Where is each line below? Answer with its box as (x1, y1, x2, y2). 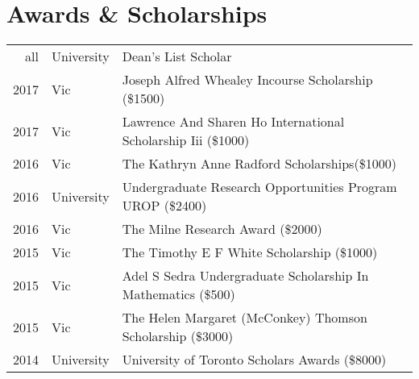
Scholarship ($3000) (122, 327, 234, 346)
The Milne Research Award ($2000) (122, 219, 322, 239)
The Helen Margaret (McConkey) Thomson (122, 308, 367, 327)
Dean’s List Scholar (122, 47, 232, 66)
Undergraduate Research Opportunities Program (122, 177, 397, 197)
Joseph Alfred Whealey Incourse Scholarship (122, 70, 373, 90)
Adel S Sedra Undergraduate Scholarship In (122, 266, 369, 285)
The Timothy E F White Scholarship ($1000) (122, 243, 378, 262)
